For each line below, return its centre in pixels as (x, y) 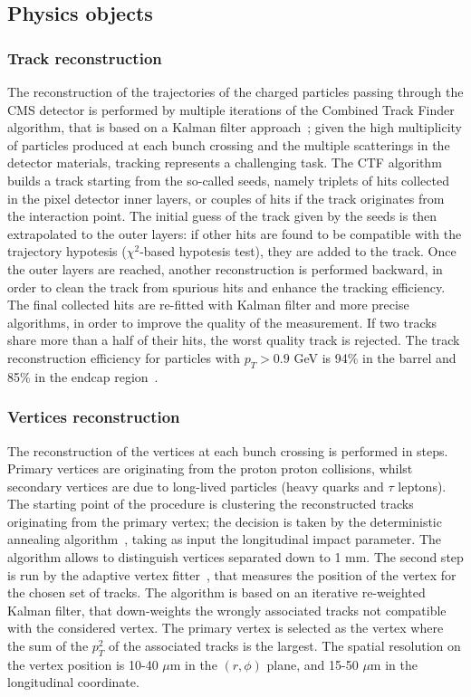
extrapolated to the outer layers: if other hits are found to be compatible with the (235, 233)
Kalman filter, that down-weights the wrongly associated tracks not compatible (227, 610)
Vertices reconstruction (94, 417)
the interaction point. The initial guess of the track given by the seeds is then (222, 216)
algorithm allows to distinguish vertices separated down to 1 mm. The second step (235, 557)
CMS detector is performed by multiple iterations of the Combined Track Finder (231, 109)
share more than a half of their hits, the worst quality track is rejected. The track (234, 340)
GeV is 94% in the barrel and (375, 357)
